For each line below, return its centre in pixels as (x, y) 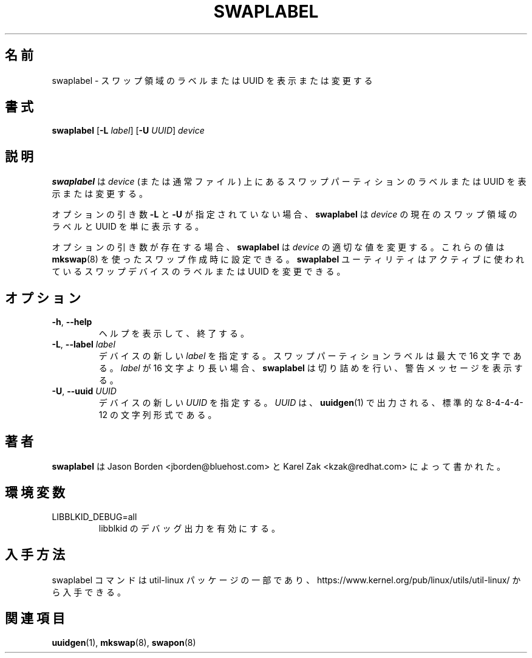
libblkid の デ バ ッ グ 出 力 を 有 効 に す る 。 (189, 528)
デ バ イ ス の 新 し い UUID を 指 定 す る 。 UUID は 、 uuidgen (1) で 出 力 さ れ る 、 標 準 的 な (291, 403)
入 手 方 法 (35, 555)
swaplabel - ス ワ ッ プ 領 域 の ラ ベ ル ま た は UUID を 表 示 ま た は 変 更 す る (212, 80)
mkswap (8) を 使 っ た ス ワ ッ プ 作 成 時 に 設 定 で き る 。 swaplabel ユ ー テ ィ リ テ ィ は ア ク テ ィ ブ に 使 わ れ (288, 259)
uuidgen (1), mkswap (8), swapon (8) (124, 642)
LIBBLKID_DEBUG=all (94, 516)
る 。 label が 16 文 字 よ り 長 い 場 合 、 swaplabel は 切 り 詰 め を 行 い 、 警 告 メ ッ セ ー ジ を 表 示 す (311, 368)
